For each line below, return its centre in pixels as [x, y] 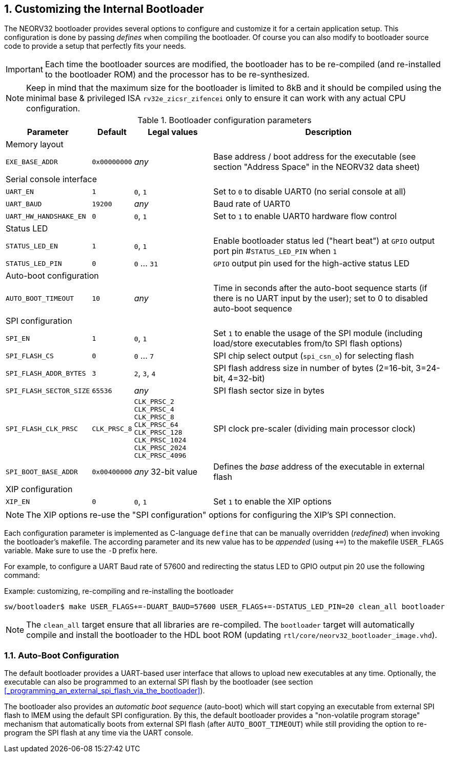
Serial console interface [52, 179]
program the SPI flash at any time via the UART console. [99, 733]
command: [22, 575]
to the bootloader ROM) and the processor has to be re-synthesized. [177, 75]
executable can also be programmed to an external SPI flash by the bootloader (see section [159, 682]
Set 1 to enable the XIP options [272, 502]
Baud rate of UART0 [252, 204]
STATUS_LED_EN [32, 246]
